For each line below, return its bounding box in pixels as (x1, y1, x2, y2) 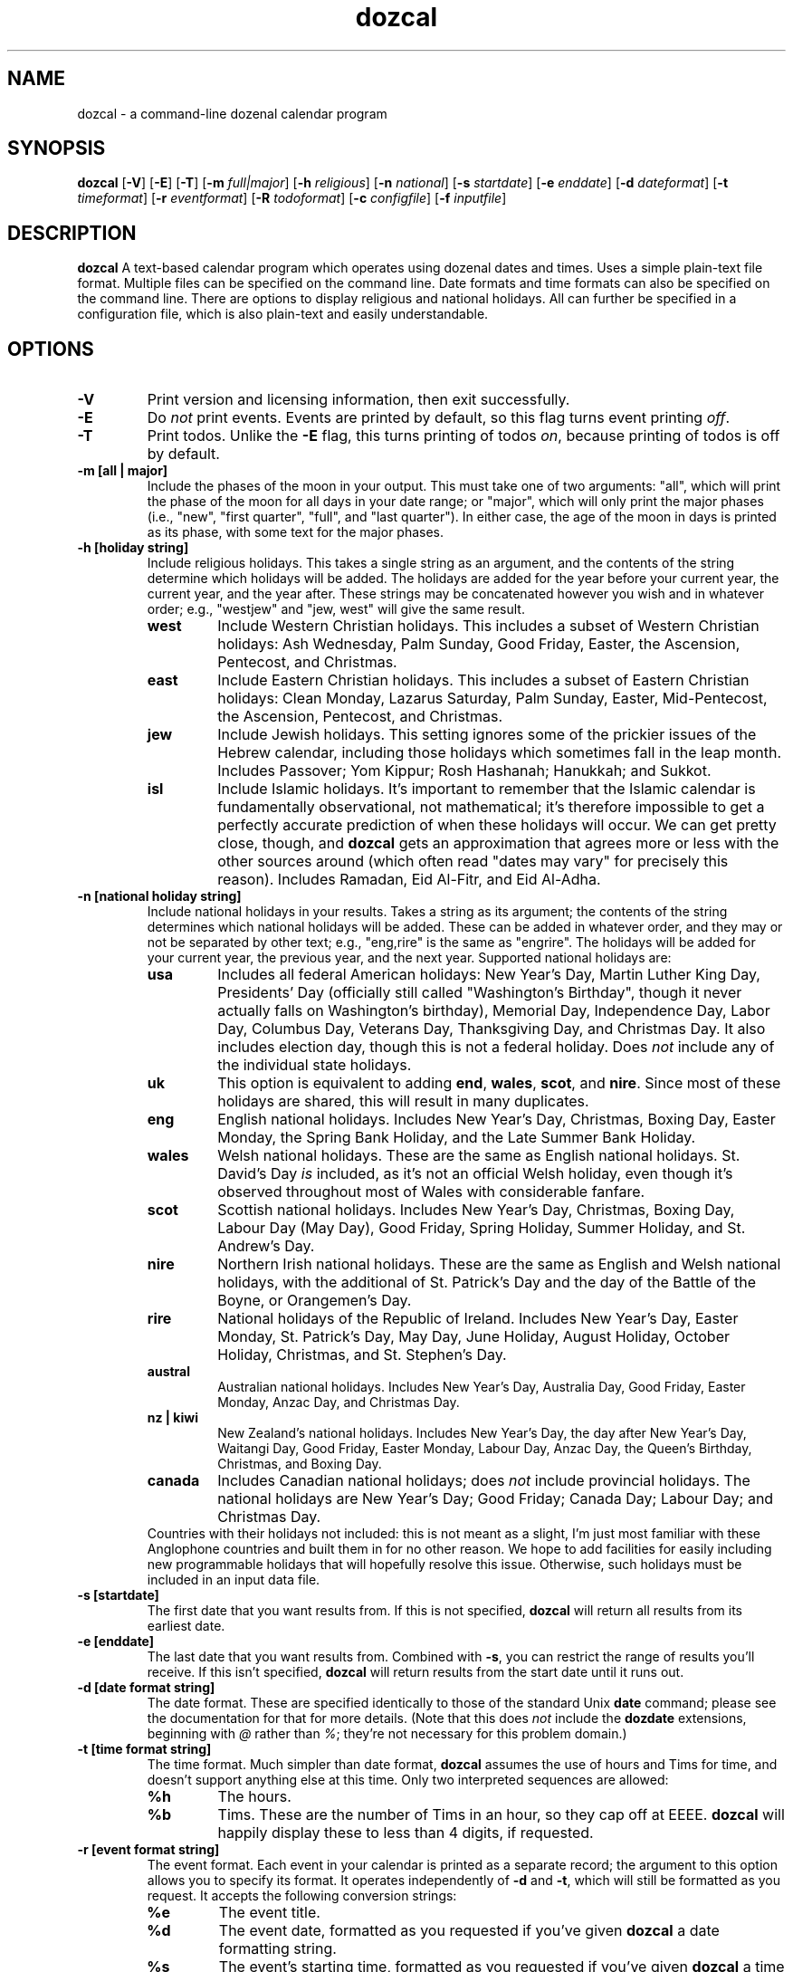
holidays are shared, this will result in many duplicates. (217, 1092, 589, 1111)
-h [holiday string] (77, 540, 189, 556)
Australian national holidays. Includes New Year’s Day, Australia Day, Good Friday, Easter (217, 1379, 746, 1395)
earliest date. (147, 1618, 225, 1634)
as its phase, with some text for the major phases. (147, 524, 444, 541)
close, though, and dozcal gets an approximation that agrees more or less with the (217, 834, 779, 853)
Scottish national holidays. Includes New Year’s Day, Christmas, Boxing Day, (217, 1201, 735, 1220)
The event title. (218, 1903, 320, 1922)
